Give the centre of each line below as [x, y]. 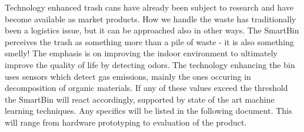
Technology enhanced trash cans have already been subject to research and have [149, 7]
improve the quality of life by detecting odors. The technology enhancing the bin [150, 64]
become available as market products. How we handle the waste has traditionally [151, 18]
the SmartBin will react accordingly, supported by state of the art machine [140, 99]
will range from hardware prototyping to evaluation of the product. [126, 122]
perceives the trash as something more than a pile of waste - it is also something [149, 41]
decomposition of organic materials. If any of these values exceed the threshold [146, 88]
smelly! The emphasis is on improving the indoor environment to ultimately [141, 53]
